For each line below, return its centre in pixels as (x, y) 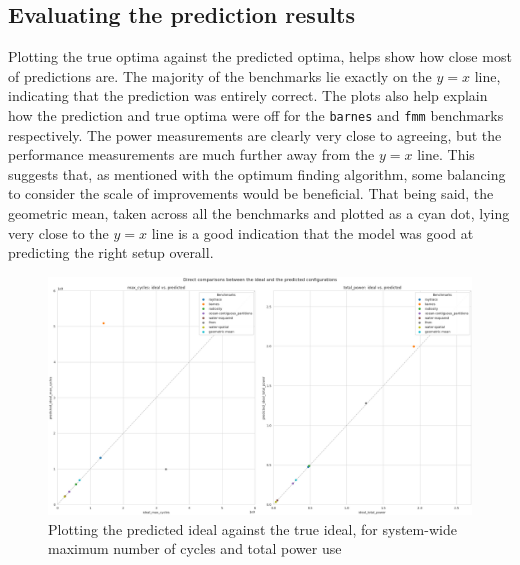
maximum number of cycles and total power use (195, 548)
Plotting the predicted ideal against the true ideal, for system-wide (252, 528)
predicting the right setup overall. (111, 252)
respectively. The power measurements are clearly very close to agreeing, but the (255, 134)
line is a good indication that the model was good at (312, 232)
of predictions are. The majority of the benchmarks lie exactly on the (220, 75)
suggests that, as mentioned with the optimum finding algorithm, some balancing (257, 173)
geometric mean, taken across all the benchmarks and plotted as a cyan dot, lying (259, 213)
